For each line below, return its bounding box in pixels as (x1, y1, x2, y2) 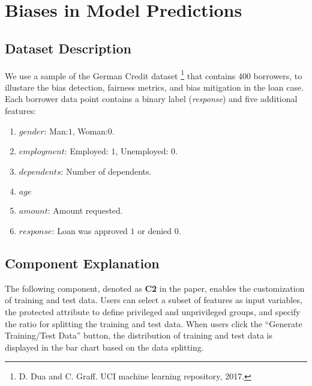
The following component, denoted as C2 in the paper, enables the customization (5, 282, 305, 294)
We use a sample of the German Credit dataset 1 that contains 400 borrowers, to (5, 67, 302, 82)
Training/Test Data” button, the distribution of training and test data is (5, 329, 272, 342)
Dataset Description (5, 38, 131, 57)
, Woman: (72, 124, 108, 137)
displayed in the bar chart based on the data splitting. (5, 340, 204, 353)
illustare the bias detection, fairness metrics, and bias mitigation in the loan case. (5, 80, 304, 93)
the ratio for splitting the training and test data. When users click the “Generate (5, 317, 302, 330)
